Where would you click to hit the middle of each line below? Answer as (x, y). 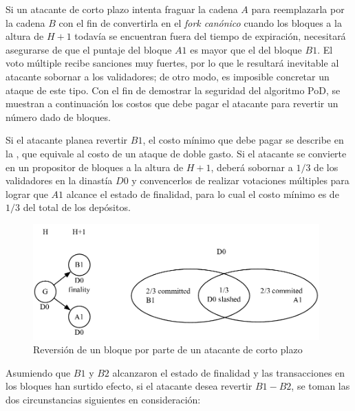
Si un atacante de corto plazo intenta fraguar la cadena (122, 9)
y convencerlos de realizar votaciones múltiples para (240, 180)
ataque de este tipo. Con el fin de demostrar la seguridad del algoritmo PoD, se (173, 90)
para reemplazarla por (298, 9)
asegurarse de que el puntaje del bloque (89, 49)
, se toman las (321, 386)
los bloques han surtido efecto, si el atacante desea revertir (129, 386)
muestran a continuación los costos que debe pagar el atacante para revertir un (172, 103)
